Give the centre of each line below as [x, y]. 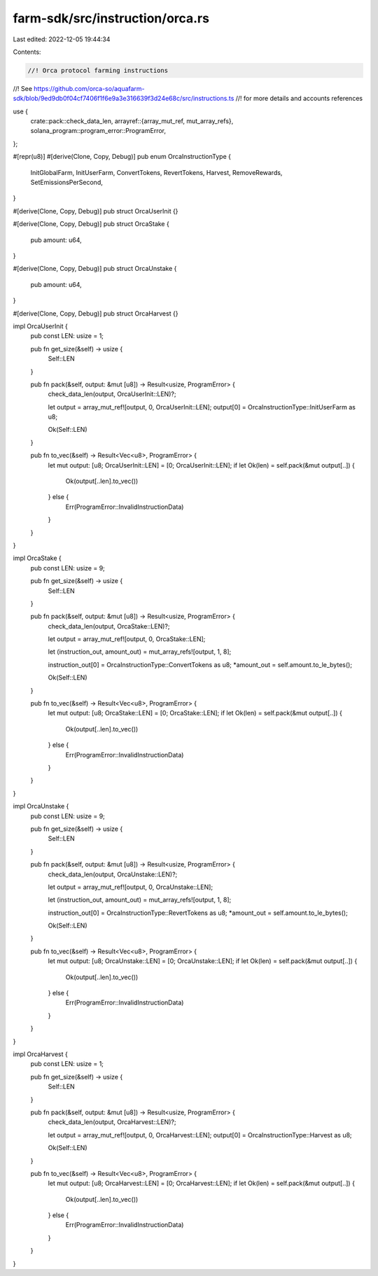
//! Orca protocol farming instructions [98, 70]
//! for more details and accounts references [299, 99]
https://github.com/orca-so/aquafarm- [89, 88]
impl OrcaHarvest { [40, 1054]
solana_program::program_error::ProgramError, [98, 131]
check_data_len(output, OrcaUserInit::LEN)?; [112, 394]
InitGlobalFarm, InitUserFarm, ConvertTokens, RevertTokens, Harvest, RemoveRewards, [156, 172]
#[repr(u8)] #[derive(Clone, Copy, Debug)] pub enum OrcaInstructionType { [122, 157]
